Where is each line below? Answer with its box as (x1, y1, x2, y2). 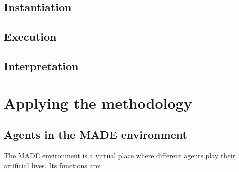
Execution (4, 29, 57, 44)
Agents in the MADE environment (4, 127, 187, 142)
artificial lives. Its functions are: (4, 160, 101, 170)
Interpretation (4, 58, 79, 73)
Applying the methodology (4, 92, 192, 113)
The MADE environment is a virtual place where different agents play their (4, 150, 235, 160)
